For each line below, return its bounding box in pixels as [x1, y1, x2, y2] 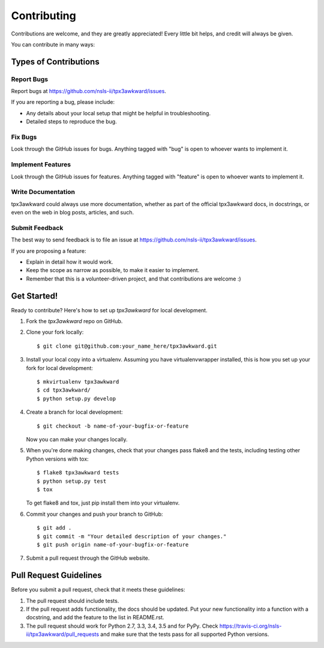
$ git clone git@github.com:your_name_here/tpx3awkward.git [37, 342, 217, 350]
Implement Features [11, 160, 71, 169]
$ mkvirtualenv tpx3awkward [37, 378, 119, 386]
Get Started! [11, 291, 58, 301]
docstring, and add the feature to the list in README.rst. [26, 614, 164, 621]
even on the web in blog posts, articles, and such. [11, 209, 134, 216]
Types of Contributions [11, 56, 100, 67]
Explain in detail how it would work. [26, 258, 113, 265]
